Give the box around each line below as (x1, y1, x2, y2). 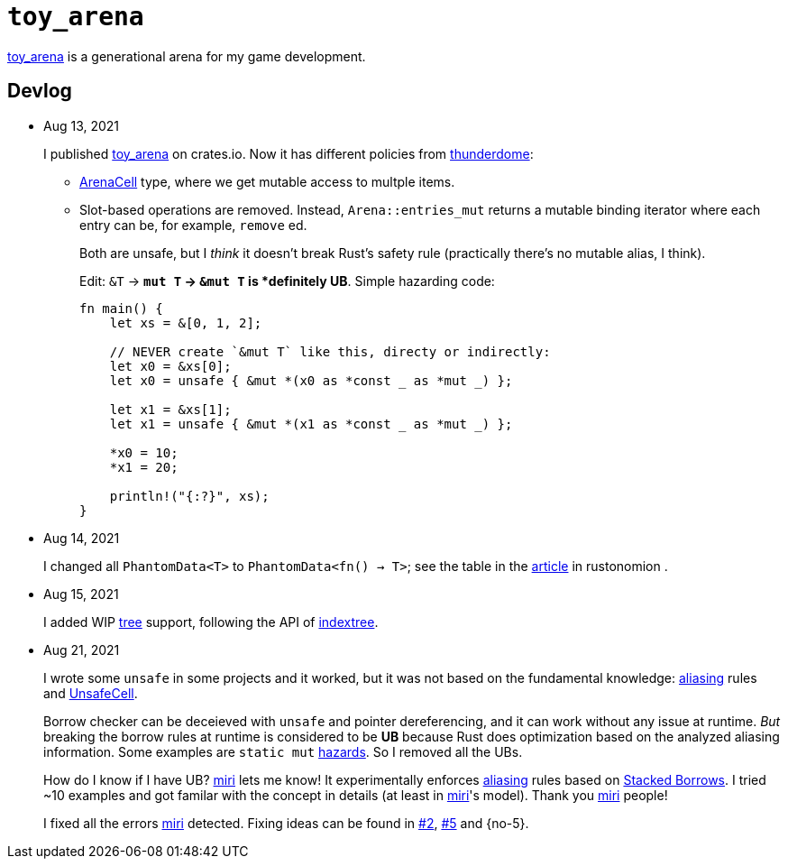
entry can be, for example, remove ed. (79, 216, 307, 233)
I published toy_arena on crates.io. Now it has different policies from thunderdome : (43, 145, 534, 161)
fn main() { (79, 300, 163, 316)
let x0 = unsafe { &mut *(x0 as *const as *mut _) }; (109, 373, 513, 388)
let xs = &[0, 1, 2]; (109, 315, 262, 330)
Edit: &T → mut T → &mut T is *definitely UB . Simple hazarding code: (79, 272, 495, 289)
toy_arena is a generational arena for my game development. (7, 48, 366, 64)
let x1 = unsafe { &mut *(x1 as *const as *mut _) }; (109, 416, 513, 431)
